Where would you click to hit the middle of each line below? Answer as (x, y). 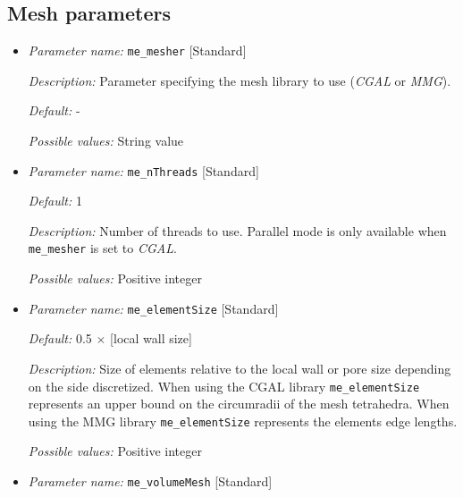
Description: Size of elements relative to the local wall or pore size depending (240, 368)
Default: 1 (55, 201)
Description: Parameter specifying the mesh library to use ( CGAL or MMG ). (240, 80)
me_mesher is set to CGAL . (102, 248)
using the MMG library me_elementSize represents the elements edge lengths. (243, 421)
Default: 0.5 (60, 338)
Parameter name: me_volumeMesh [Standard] (150, 481)
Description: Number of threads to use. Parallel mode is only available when (237, 230)
